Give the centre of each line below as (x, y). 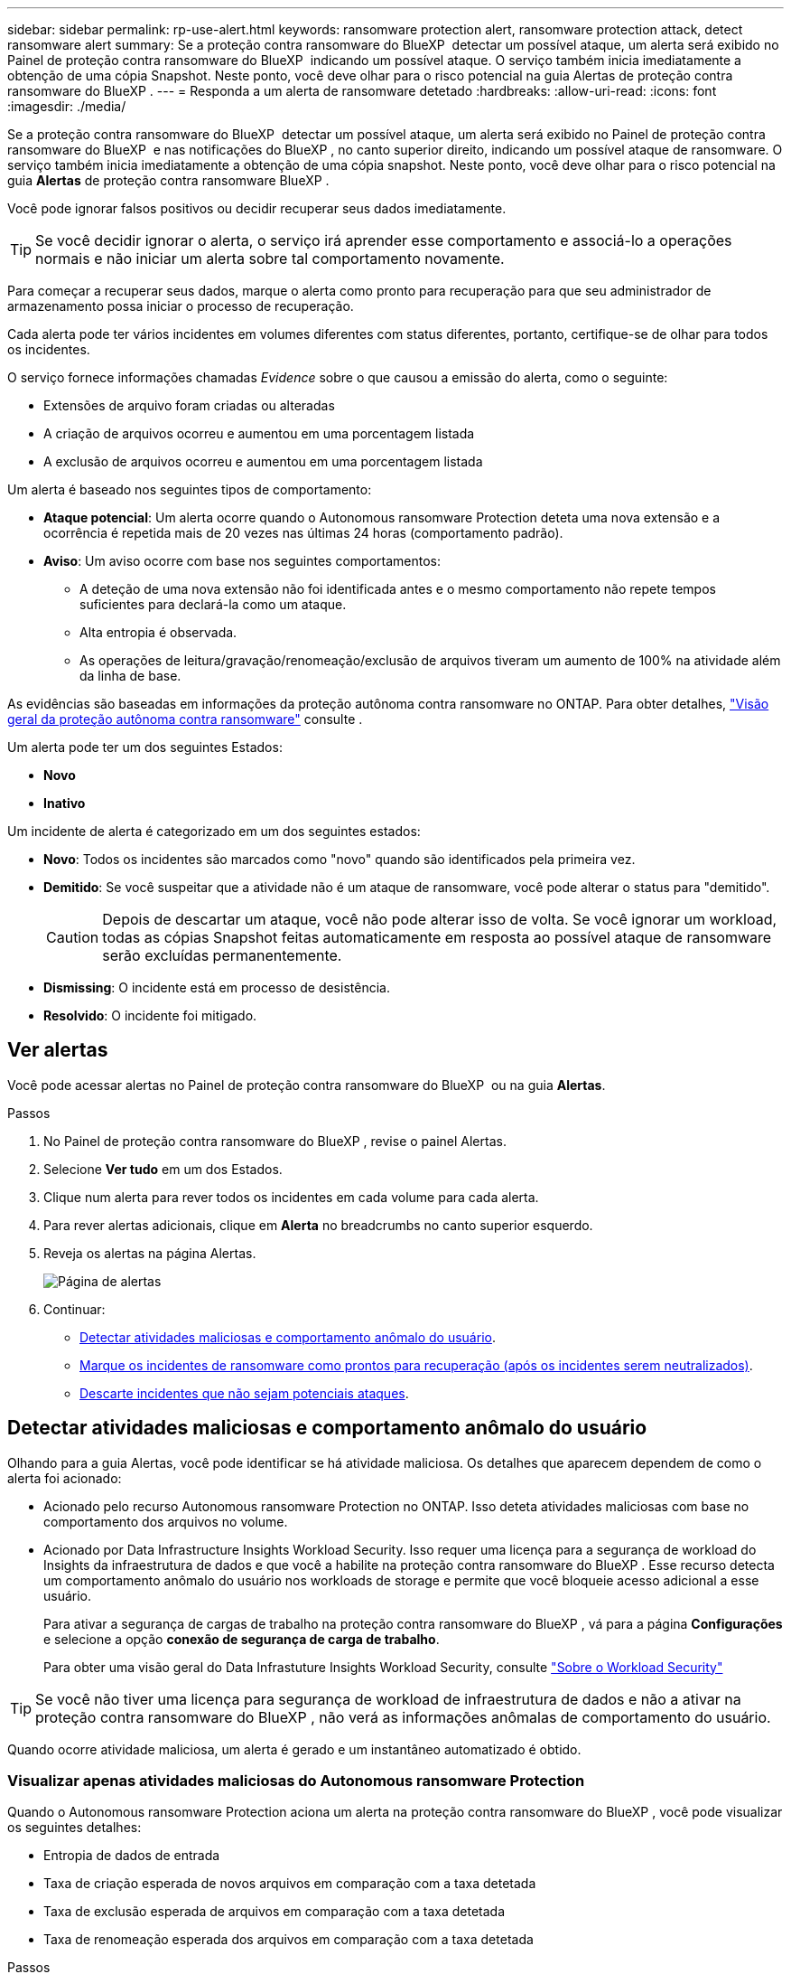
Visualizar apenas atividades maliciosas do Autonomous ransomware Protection (296, 1781)
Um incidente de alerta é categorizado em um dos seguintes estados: (214, 831)
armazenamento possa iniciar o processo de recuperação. (181, 306)
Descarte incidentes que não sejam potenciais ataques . (244, 1393)
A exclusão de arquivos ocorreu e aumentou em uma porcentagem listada (263, 461)
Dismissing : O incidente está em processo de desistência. (217, 987)
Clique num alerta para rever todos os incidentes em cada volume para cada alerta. (291, 1197)
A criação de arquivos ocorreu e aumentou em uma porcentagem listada (259, 433)
